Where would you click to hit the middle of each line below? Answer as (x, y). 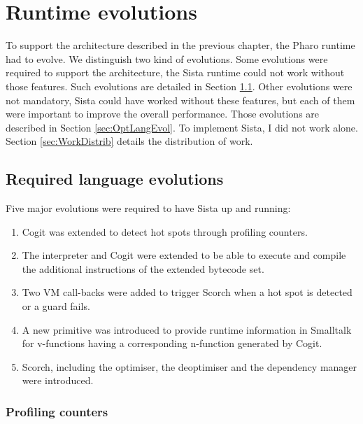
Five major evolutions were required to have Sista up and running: (148, 208)
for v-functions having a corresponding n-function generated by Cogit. (172, 343)
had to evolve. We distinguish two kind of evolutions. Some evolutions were (167, 58)
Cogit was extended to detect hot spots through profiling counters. (165, 231)
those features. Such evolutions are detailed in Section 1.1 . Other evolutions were (179, 86)
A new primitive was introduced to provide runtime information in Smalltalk (187, 329)
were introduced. (58, 380)
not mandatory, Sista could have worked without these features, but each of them (180, 100)
